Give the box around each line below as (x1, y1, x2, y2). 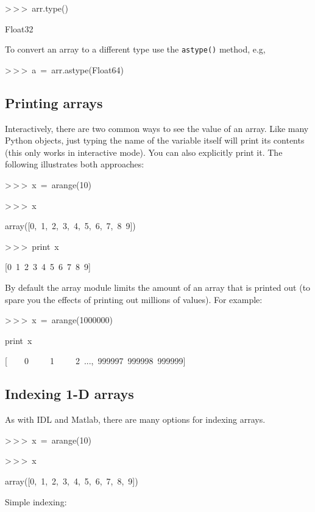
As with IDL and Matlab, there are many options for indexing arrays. (5, 413, 266, 426)
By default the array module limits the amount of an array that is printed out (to (5, 280, 311, 293)
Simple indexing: (5, 495, 67, 508)
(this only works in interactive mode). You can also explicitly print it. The (5, 145, 283, 158)
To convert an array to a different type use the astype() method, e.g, (5, 43, 266, 56)
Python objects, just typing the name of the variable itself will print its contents (5, 134, 305, 147)
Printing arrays (5, 93, 103, 112)
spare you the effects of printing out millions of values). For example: (5, 293, 263, 305)
